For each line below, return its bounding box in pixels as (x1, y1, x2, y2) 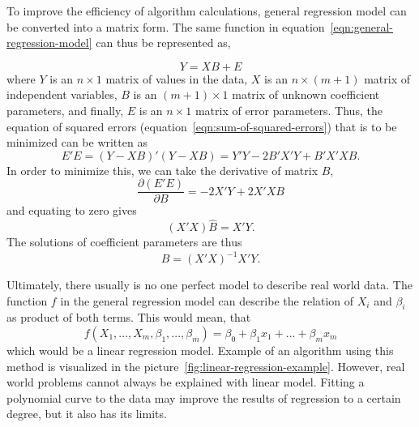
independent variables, (6, 86, 118, 103)
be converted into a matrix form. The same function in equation (6, 18, 325, 35)
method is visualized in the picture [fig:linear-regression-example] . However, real (6, 357, 405, 374)
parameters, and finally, (6, 101, 124, 118)
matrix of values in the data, (105, 70, 248, 87)
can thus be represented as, (96, 34, 231, 51)
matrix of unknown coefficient (232, 86, 380, 103)
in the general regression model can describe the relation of (60, 292, 354, 309)
